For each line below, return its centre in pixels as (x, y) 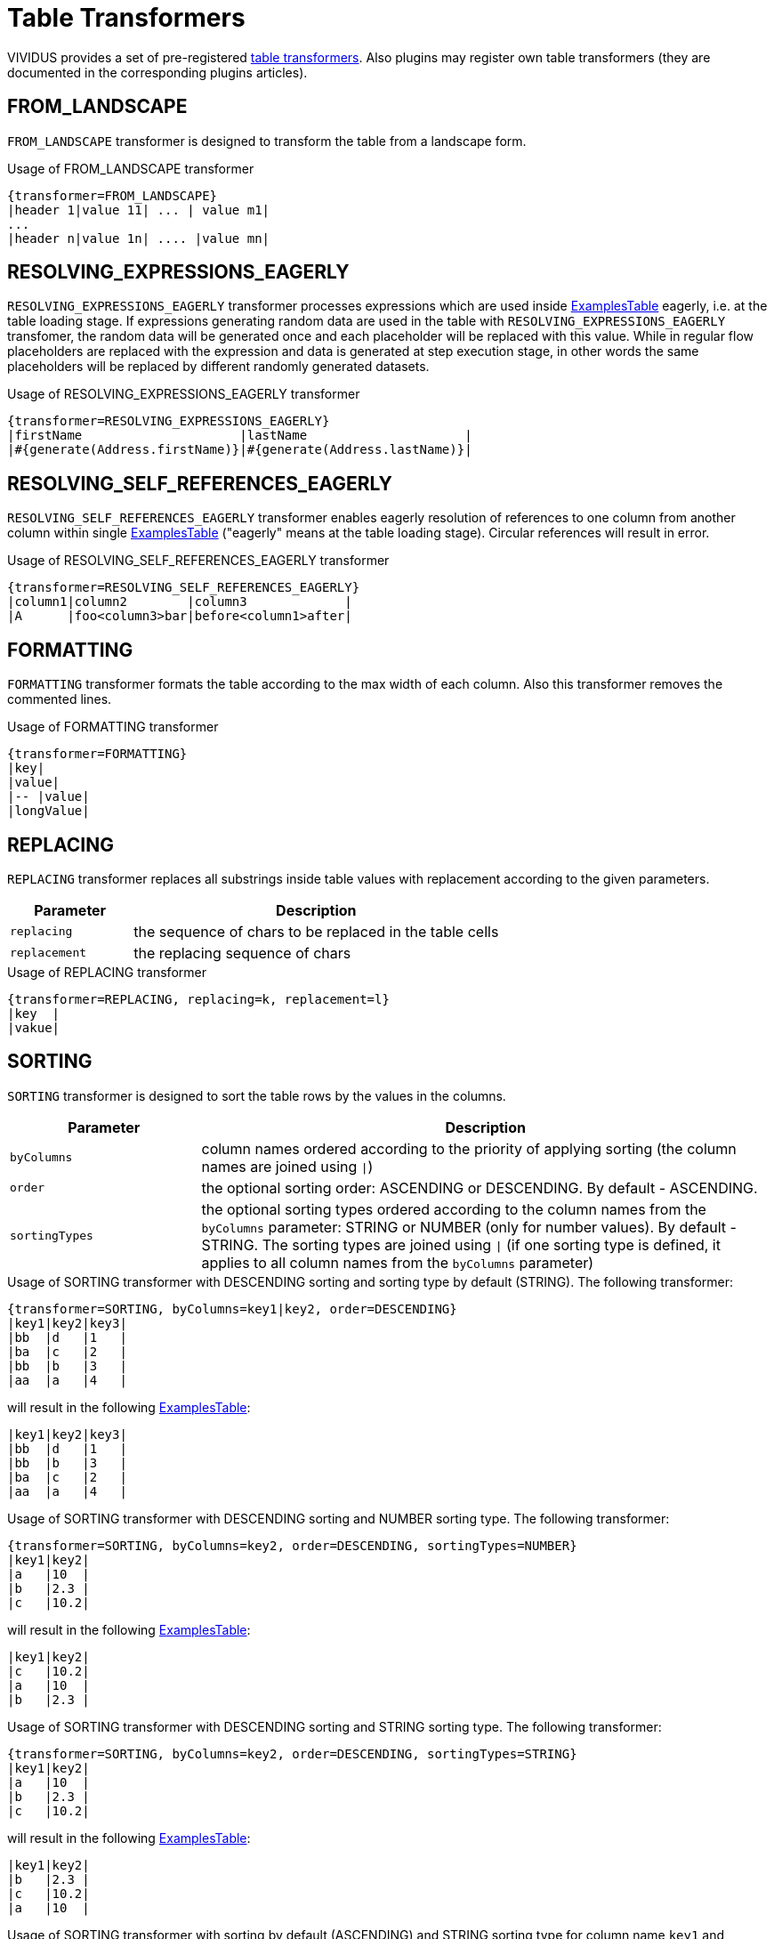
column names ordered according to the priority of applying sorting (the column (469, 1148)
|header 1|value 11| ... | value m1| (139, 210)
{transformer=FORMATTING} (97, 754)
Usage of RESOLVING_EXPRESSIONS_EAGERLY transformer (184, 394)
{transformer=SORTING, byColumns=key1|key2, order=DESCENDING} (232, 1309)
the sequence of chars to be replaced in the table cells (316, 931)
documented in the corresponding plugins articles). (157, 72)
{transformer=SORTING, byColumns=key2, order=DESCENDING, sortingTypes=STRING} (292, 1753)
